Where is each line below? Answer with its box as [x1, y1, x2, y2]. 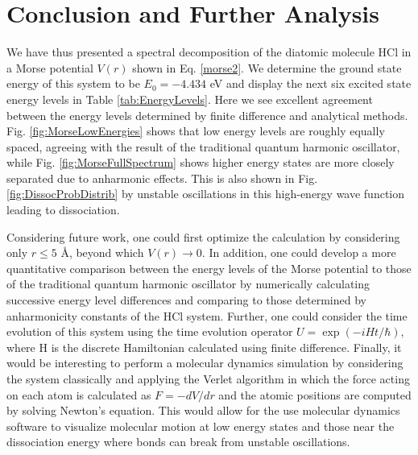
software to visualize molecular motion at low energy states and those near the [6, 417, 395, 434]
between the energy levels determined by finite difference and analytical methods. [6, 106, 408, 123]
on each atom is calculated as [6, 386, 151, 403]
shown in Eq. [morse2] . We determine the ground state [132, 59, 402, 76]
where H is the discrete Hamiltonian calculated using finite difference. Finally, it [6, 338, 402, 355]
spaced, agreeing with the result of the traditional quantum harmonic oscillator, [6, 138, 400, 155]
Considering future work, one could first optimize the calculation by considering [6, 228, 400, 245]
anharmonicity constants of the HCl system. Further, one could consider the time [6, 307, 408, 324]
